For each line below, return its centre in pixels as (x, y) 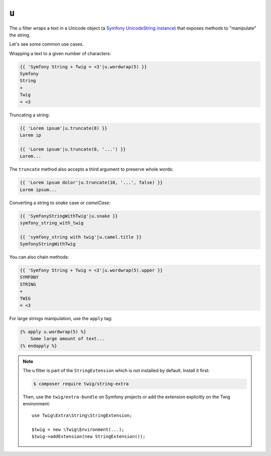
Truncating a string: (30, 115)
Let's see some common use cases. (46, 44)
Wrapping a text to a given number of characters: (60, 53)
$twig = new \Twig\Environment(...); (78, 429)
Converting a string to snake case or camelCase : (60, 203)
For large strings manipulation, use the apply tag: (61, 318)
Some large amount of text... (67, 339)
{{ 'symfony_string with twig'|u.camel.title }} (81, 237)
